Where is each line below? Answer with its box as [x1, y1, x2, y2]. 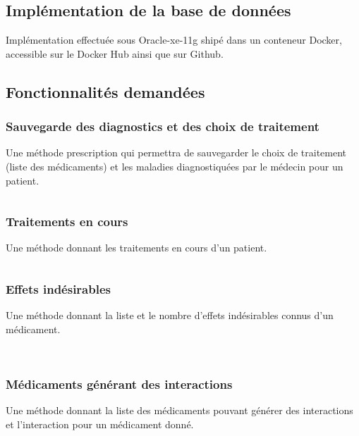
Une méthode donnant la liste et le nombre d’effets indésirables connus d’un [6, 308, 334, 323]
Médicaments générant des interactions [6, 375, 233, 392]
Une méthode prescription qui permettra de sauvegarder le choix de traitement [6, 145, 347, 160]
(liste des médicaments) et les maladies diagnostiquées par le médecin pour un [6, 158, 343, 173]
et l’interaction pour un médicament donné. [6, 416, 194, 431]
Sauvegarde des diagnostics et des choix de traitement [6, 118, 320, 135]
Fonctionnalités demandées [6, 80, 205, 102]
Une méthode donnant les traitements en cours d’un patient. [6, 240, 267, 255]
